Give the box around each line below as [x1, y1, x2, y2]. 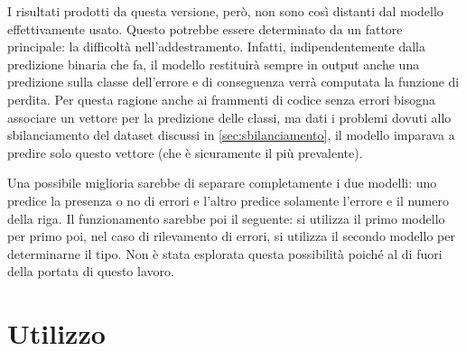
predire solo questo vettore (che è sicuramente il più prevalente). [7, 143, 363, 162]
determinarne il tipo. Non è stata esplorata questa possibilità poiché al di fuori [7, 244, 443, 263]
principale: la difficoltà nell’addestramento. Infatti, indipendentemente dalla [7, 37, 425, 56]
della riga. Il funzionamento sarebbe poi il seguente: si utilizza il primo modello [7, 208, 445, 227]
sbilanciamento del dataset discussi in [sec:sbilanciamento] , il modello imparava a [7, 125, 455, 144]
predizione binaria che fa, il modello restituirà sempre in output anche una [7, 54, 420, 73]
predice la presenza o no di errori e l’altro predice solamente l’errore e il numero [7, 190, 449, 209]
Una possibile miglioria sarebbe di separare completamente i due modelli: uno [7, 173, 437, 192]
